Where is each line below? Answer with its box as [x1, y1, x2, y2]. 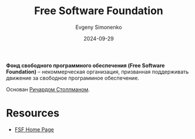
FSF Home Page [14, 125, 54, 133]
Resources [6, 107, 60, 120]
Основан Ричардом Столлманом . [6, 85, 90, 92]
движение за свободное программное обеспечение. [6, 74, 140, 81]
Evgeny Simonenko [75, 24, 122, 31]
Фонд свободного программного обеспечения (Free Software [6, 62, 165, 69]
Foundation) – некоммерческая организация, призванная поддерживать [6, 68, 189, 75]
